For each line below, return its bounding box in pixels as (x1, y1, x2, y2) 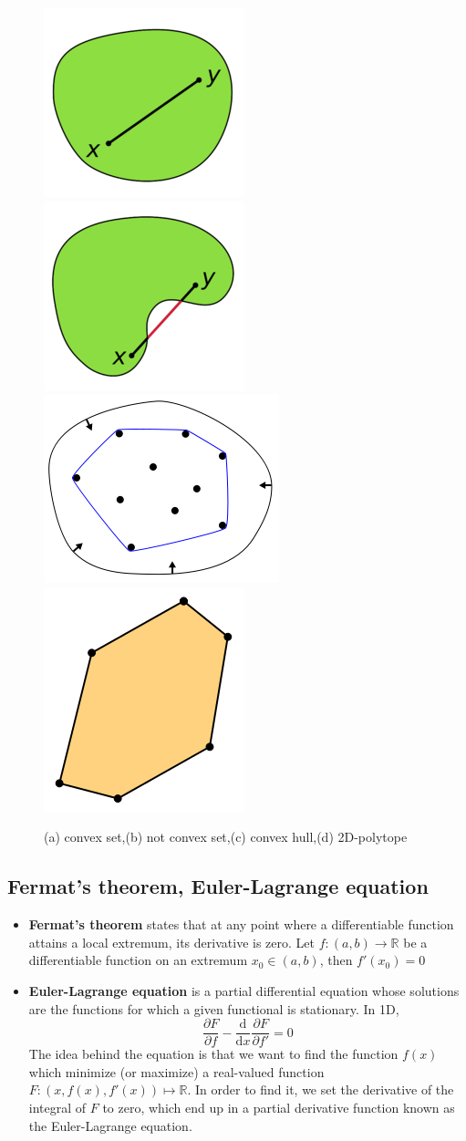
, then (319, 950, 353, 970)
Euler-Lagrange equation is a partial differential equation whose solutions (28, 980, 460, 1000)
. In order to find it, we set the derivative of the (187, 1080, 454, 1099)
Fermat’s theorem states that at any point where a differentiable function (28, 915, 454, 934)
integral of (28, 1097, 87, 1116)
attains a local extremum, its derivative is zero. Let (28, 932, 315, 951)
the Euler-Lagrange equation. (28, 1115, 192, 1135)
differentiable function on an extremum (28, 950, 248, 970)
